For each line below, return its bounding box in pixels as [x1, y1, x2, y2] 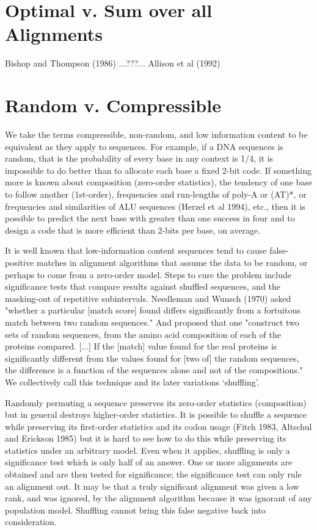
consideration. [5, 515, 57, 528]
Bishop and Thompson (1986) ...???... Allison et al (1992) [5, 57, 220, 70]
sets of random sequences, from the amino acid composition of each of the [5, 328, 281, 340]
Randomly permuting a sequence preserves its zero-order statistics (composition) [5, 396, 307, 409]
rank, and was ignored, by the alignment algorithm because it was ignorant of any [5, 492, 312, 504]
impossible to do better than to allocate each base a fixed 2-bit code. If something [5, 163, 312, 176]
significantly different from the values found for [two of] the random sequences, [5, 351, 299, 364]
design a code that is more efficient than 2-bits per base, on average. [5, 223, 261, 236]
